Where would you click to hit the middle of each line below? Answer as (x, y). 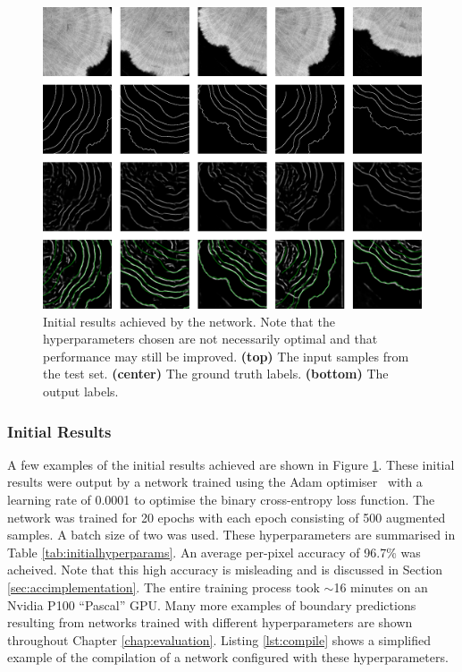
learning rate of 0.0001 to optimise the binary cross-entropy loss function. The (221, 500)
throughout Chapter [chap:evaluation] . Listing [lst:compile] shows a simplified (219, 639)
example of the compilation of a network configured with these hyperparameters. (228, 657)
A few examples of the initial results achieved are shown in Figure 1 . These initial (231, 464)
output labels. (81, 391)
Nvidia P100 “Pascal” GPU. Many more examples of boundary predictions (212, 604)
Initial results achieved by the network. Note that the (189, 321)
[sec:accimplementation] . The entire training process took (164, 587)
